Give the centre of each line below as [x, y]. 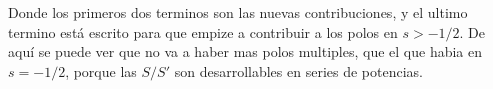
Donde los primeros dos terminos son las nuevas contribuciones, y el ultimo [238, 12]
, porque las [101, 70]
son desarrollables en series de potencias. [298, 70]
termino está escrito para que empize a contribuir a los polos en [203, 31]
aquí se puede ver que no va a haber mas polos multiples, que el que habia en [245, 51]
